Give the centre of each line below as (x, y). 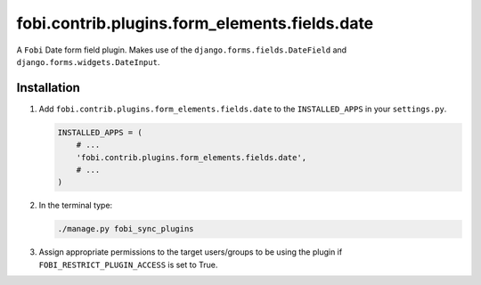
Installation (48, 88)
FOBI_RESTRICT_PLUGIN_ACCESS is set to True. (128, 265)
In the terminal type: (76, 206)
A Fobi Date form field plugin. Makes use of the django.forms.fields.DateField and (182, 50)
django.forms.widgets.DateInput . (88, 61)
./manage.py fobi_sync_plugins (126, 229)
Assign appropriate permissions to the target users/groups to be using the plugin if (191, 252)
